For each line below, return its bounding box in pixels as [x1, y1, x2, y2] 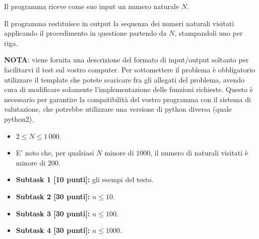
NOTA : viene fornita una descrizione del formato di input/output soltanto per [4, 54, 249, 65]
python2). [4, 113, 34, 124]
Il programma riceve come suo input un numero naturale [4, 1, 179, 11]
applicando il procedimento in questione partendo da [4, 28, 167, 38]
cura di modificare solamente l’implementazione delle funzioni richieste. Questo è [4, 84, 253, 95]
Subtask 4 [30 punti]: [16, 225, 90, 235]
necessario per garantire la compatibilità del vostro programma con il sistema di [4, 94, 251, 104]
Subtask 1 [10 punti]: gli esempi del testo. [16, 174, 154, 185]
